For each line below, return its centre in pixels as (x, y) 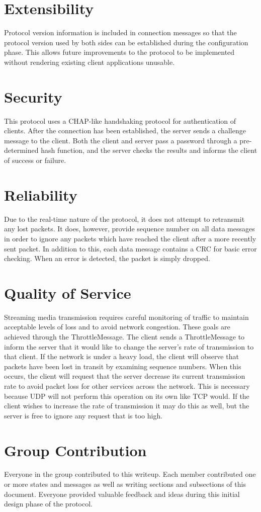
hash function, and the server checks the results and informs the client (149, 150)
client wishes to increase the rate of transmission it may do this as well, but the (127, 406)
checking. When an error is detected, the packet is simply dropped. (107, 258)
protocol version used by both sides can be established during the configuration (126, 42)
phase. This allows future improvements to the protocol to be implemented (119, 52)
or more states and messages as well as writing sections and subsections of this (125, 484)
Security (33, 96)
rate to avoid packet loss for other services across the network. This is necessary (127, 386)
